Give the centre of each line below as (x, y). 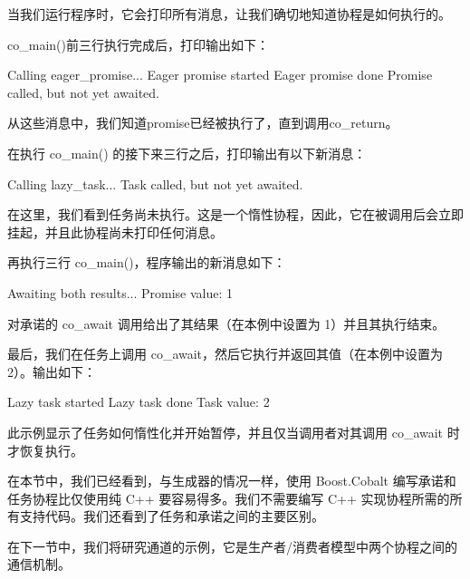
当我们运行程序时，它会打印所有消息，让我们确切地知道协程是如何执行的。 (229, 14)
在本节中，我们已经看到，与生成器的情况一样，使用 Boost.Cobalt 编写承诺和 (232, 481)
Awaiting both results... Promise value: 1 (120, 292)
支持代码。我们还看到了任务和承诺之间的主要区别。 (172, 516)
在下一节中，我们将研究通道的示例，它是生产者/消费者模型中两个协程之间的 (232, 546)
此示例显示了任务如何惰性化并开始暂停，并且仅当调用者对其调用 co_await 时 (234, 432)
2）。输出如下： (52, 371)
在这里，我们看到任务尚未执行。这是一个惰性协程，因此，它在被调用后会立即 (235, 214)
